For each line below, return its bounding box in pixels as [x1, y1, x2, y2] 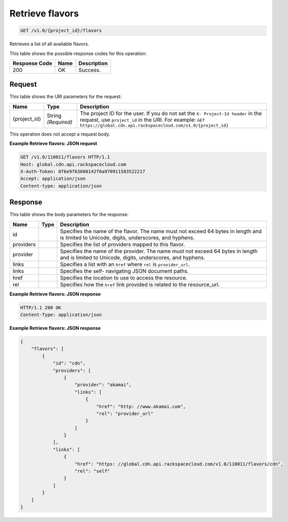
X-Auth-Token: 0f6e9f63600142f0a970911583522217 [20, 169, 146, 174]
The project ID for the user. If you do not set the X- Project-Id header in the [80, 109, 262, 117]
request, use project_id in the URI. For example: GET [80, 116, 205, 123]
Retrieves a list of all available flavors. [9, 41, 89, 47]
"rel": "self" [75, 468, 110, 474]
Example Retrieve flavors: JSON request [9, 140, 97, 146]
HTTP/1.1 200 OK [20, 305, 62, 310]
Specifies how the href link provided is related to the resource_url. [60, 281, 220, 288]
